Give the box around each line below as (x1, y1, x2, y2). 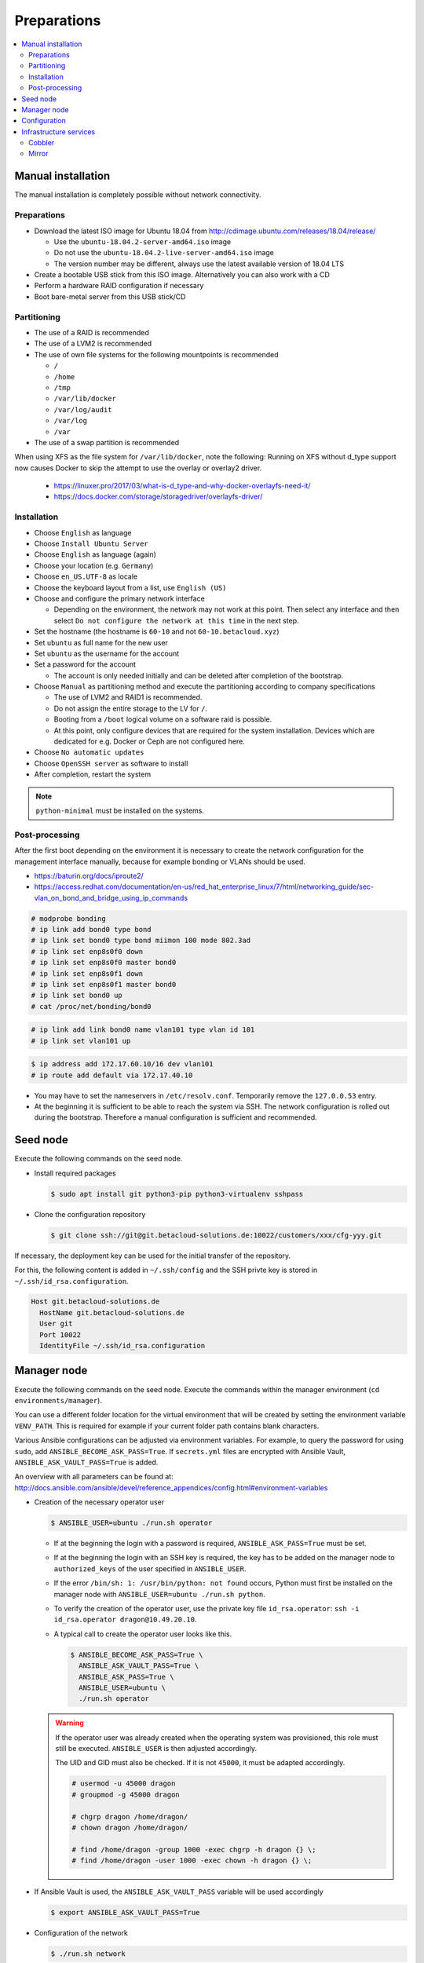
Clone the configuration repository (34, 1209, 146, 1219)
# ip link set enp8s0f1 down (31, 969, 144, 978)
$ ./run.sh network (50, 1950, 126, 1958)
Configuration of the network (34, 1928, 129, 1938)
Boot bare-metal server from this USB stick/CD (34, 291, 186, 302)
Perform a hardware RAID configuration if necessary (34, 281, 204, 291)
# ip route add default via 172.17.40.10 (31, 1070, 193, 1080)
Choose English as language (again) (34, 550, 157, 559)
